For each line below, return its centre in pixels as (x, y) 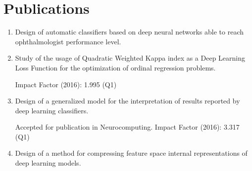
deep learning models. (48, 163)
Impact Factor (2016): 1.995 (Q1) (66, 84)
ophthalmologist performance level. (68, 41)
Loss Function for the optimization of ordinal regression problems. (115, 67)
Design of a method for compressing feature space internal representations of (131, 153)
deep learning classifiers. (52, 110)
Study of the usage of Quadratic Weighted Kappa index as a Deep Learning (130, 58)
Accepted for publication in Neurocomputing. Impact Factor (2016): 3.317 (127, 127)
